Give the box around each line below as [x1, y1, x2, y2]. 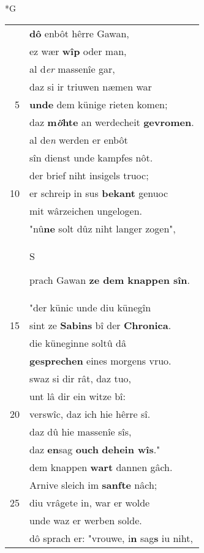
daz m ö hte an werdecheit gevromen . [29, 114, 194, 129]
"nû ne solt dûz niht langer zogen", [29, 221, 176, 236]
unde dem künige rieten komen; [29, 97, 168, 111]
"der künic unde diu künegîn [29, 300, 151, 314]
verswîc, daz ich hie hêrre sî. [29, 406, 151, 421]
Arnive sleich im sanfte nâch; [29, 477, 157, 492]
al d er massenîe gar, [29, 61, 115, 76]
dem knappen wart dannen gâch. [29, 459, 173, 474]
